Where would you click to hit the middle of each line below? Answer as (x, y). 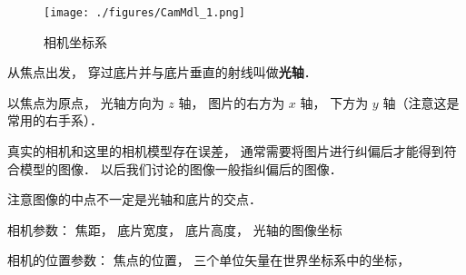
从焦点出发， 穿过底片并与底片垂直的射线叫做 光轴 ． (162, 72)
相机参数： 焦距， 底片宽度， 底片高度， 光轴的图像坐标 (175, 229)
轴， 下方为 (334, 102)
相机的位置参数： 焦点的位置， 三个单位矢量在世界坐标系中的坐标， (209, 260)
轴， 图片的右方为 (232, 102)
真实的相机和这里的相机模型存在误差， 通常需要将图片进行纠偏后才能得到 (226, 151)
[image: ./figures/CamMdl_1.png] (144, 13)
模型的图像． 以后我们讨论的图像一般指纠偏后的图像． (181, 168)
